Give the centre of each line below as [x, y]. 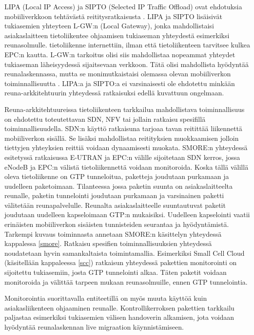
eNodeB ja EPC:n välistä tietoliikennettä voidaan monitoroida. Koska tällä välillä [127, 167]
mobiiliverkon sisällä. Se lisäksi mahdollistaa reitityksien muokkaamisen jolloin [122, 138]
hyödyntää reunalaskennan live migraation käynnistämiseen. [94, 327]
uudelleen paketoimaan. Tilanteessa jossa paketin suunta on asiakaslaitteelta [118, 186]
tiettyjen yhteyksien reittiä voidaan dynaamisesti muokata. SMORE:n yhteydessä [126, 147]
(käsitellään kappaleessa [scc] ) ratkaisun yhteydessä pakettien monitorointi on [121, 262]
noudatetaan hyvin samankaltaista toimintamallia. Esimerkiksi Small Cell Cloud [125, 253]
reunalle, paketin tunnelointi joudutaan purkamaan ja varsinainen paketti [114, 195]
